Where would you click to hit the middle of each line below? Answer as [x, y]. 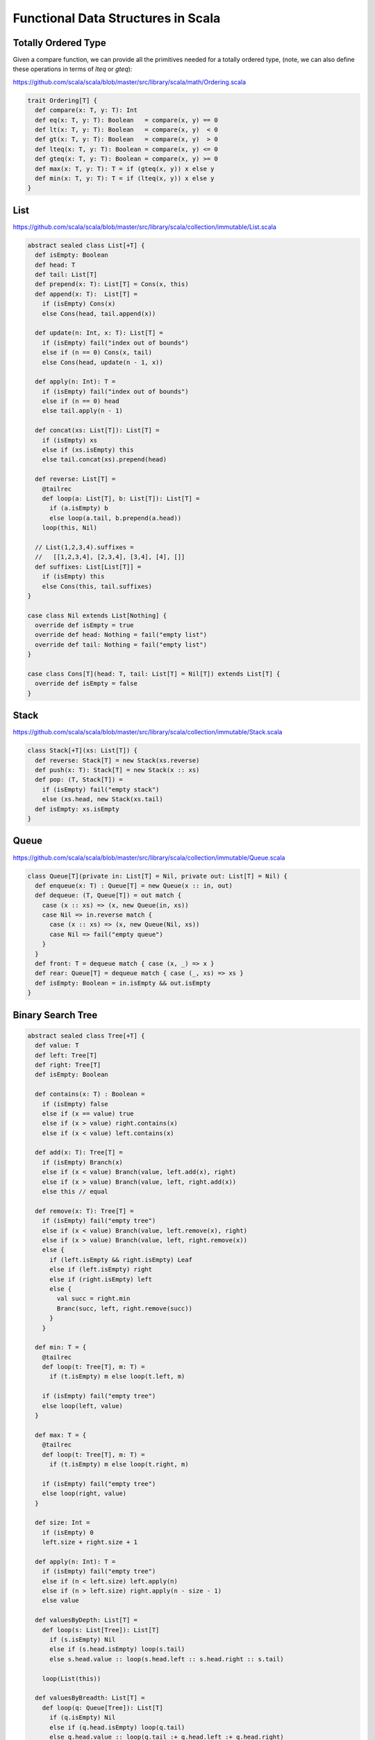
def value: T [57, 1045]
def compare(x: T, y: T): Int [86, 110]
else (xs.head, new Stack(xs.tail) [102, 799]
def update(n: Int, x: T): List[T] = [99, 333]
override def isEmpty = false [86, 683]
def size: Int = [62, 1523]
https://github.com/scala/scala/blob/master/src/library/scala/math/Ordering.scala [130, 82]
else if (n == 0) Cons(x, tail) [97, 353]
